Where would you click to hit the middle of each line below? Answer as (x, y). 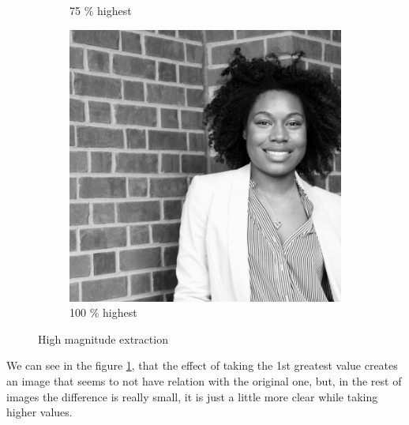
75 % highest (101, 10)
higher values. (39, 412)
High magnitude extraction (103, 338)
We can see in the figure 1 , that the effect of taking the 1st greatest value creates (202, 365)
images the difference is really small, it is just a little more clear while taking (192, 396)
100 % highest (103, 312)
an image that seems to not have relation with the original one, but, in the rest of (204, 380)
